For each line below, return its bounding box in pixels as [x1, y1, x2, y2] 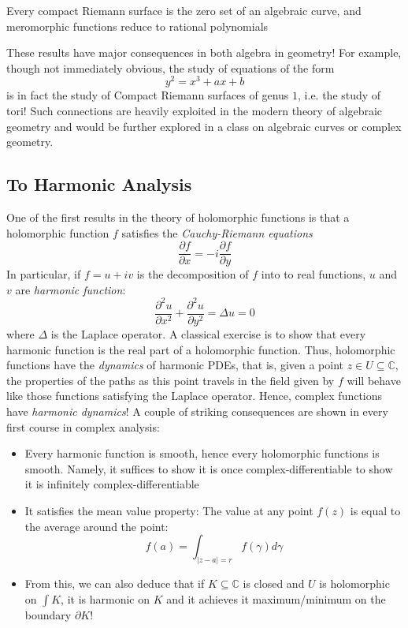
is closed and [243, 575, 305, 592]
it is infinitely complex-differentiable [24, 476, 199, 492]
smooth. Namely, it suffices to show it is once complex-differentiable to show [24, 460, 393, 477]
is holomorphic [319, 575, 390, 592]
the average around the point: [24, 518, 169, 534]
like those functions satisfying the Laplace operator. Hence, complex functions [6, 387, 383, 404]
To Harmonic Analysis [6, 172, 192, 196]
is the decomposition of [136, 266, 249, 282]
